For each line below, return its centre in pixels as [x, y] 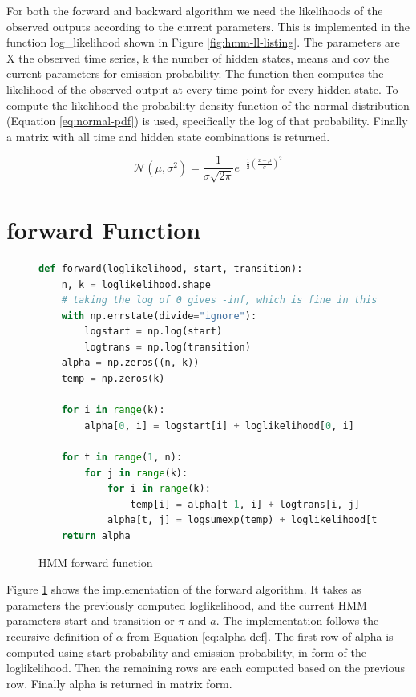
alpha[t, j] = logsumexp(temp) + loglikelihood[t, [245, 520]
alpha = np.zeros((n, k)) [130, 363]
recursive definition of [60, 636]
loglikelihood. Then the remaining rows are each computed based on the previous [206, 668]
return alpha [96, 536]
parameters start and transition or [91, 620]
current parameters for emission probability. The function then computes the [195, 73]
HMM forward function [96, 562]
